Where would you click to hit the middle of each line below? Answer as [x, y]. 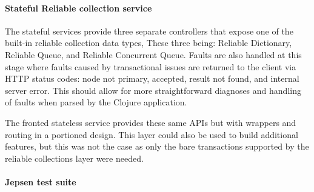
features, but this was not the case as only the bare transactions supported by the [157, 146]
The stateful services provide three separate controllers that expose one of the [149, 31]
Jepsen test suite [41, 181]
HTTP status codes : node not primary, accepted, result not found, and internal [152, 78]
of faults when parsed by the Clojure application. [96, 102]
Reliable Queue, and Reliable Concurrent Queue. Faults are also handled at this [153, 54]
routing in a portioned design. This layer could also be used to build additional [152, 134]
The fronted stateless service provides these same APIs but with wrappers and [151, 122]
